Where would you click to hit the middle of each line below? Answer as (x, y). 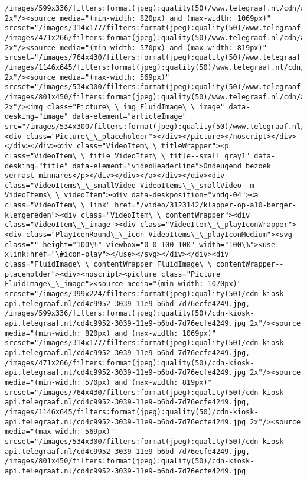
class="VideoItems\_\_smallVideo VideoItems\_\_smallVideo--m (130, 185)
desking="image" (37, 117)
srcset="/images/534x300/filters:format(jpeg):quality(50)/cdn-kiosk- (146, 441)
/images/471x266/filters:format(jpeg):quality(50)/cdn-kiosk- (130, 363)
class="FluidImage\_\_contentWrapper (79, 265)
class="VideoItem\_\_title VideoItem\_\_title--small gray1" (128, 156)
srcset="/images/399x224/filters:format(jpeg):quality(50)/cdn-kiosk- (146, 294)
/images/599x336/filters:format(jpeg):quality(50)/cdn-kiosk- (130, 314)
